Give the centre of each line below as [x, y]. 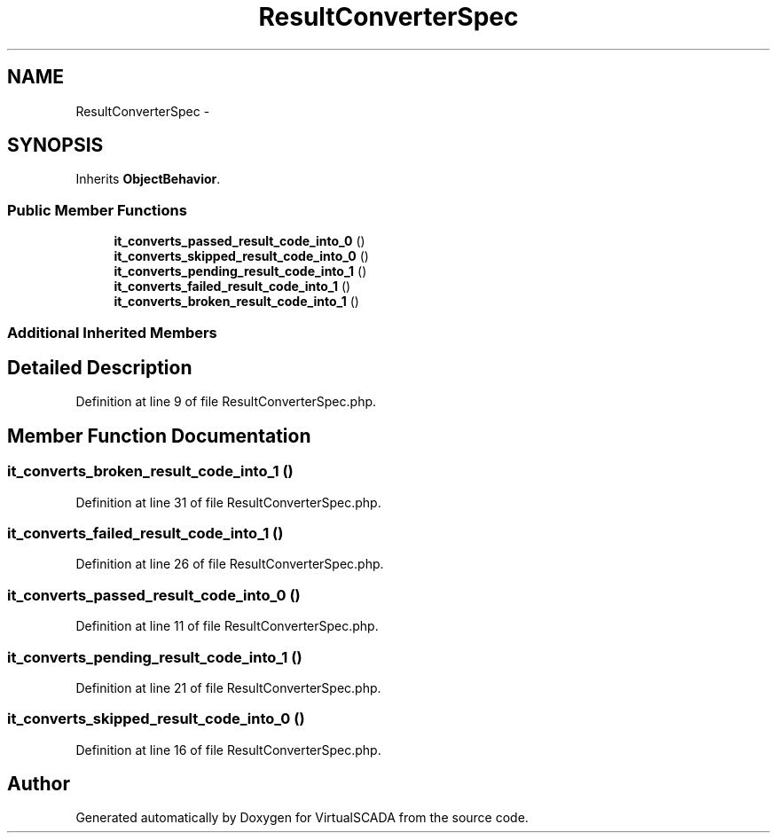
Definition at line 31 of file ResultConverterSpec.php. [228, 502]
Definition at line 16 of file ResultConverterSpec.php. [228, 750]
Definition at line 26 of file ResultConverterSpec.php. [230, 564]
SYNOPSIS [55, 145]
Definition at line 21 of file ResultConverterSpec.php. [228, 687]
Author [39, 784]
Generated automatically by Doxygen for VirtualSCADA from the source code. [302, 818]
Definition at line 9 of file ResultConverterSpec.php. [226, 402]
